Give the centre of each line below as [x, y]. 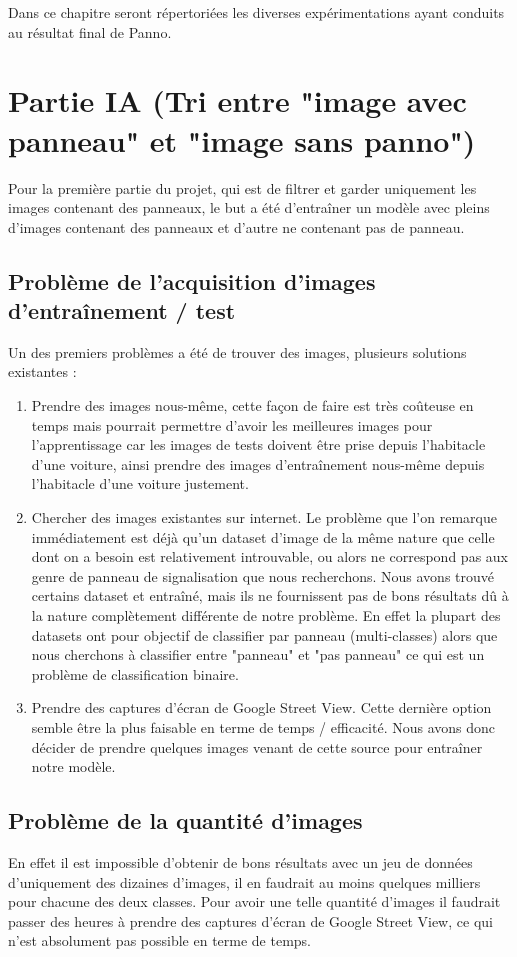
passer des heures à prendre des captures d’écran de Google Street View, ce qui [250, 920]
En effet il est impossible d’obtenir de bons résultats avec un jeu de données [240, 861]
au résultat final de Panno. [90, 31]
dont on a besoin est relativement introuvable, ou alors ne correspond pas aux [269, 556]
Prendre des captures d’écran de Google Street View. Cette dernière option [261, 707]
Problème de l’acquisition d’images [192, 280]
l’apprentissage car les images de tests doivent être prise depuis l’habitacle [258, 444]
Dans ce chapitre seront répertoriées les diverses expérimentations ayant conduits [256, 12]
